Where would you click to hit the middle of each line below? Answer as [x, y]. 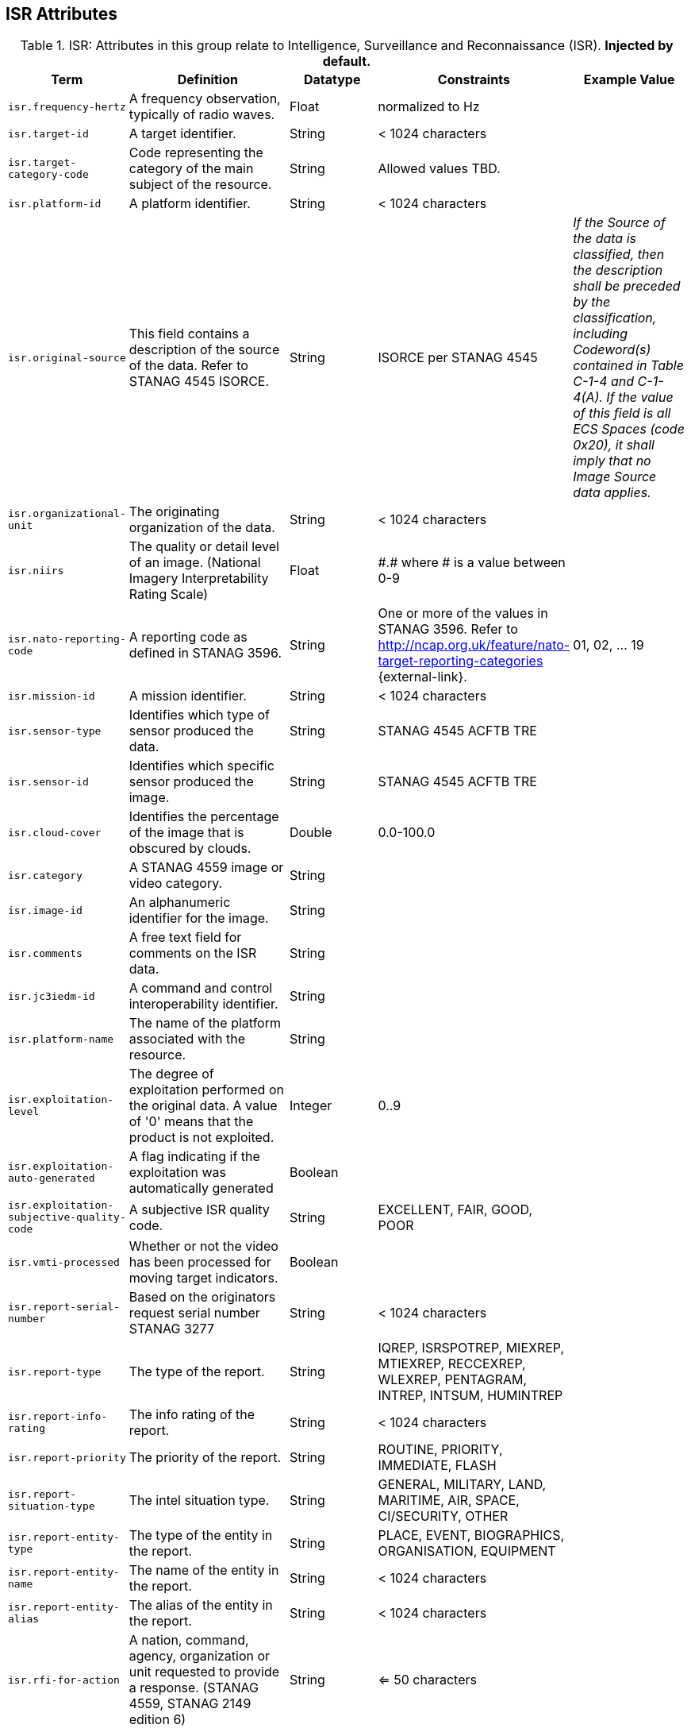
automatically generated [201, 1188]
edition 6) [157, 1720]
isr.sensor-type [55, 731]
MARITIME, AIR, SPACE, [449, 1501]
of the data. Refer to [188, 366]
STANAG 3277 [171, 1329]
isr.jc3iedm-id [52, 996]
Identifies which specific [202, 766]
